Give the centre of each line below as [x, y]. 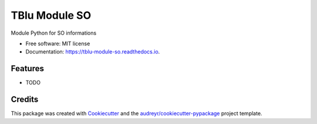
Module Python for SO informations [54, 33]
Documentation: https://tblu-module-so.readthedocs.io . [93, 52]
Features [27, 68]
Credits [25, 100]
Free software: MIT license [58, 43]
